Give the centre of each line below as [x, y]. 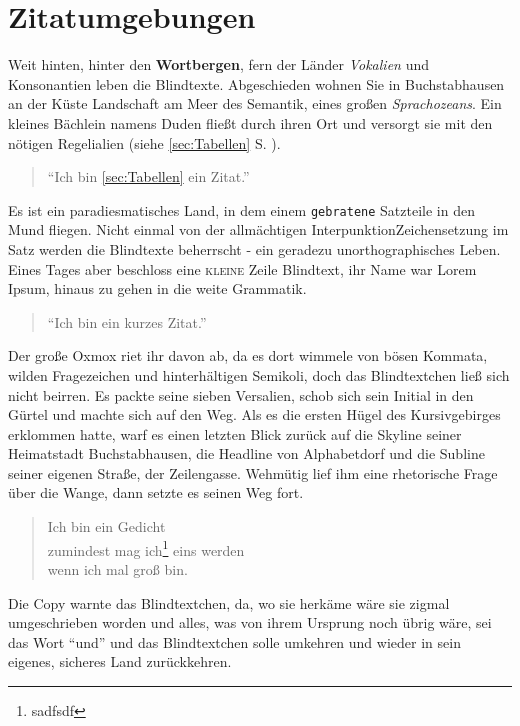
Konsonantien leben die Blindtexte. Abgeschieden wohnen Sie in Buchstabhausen [256, 83]
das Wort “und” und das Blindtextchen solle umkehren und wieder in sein [234, 641]
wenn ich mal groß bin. [117, 568]
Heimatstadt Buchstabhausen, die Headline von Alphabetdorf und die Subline [246, 453]
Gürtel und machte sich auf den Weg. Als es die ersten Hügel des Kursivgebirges [254, 414]
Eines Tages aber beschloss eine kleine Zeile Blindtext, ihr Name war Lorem [242, 268]
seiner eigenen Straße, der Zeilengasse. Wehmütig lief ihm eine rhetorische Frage [253, 472]
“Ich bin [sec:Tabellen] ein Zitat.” [148, 176]
